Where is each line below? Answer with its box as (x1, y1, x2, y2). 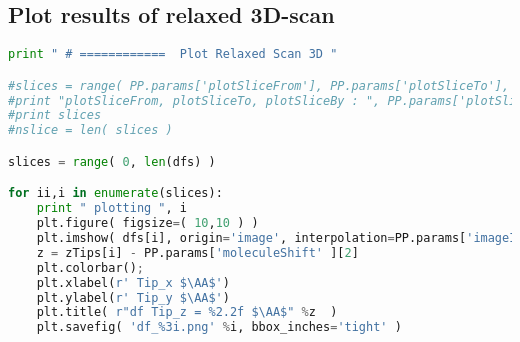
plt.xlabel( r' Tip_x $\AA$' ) (36, 275, 230, 290)
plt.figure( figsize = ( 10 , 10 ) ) (36, 216, 259, 231)
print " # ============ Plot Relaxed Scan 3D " (8, 47, 338, 62)
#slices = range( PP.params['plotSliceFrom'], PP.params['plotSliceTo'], (8, 78, 510, 93)
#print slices (8, 108, 102, 123)
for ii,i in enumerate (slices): (8, 186, 223, 201)
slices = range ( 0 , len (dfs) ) (8, 154, 216, 169)
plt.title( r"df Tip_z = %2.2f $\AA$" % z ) (36, 305, 338, 320)
